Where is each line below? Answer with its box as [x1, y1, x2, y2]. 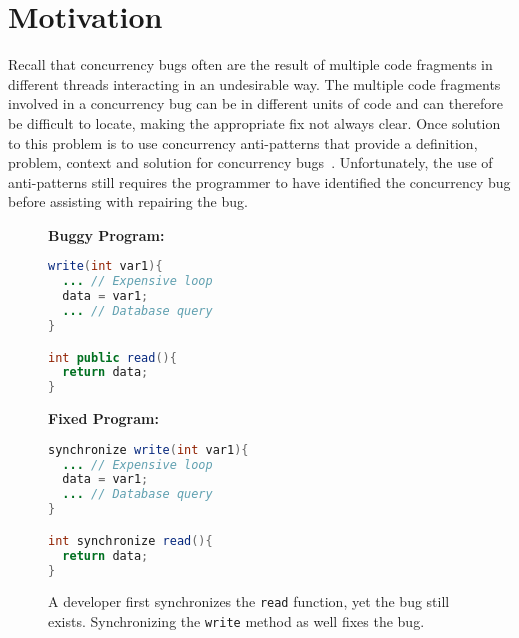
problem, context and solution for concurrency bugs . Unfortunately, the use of [8, 152, 493, 173]
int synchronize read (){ [48, 533, 213, 548]
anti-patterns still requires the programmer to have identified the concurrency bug [8, 171, 511, 192]
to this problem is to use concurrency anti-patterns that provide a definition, [8, 132, 478, 153]
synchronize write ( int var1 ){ [48, 442, 249, 457]
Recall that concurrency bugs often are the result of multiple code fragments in [8, 54, 493, 75]
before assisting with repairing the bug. [8, 191, 248, 212]
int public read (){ [48, 350, 177, 365]
